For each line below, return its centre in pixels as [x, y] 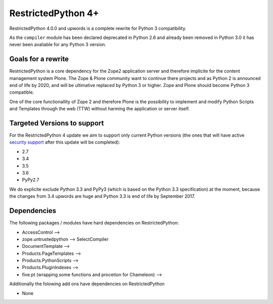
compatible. [22, 92]
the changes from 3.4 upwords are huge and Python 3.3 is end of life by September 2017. [102, 196]
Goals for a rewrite [39, 59]
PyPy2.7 [31, 180]
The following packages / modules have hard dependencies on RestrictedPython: [94, 223]
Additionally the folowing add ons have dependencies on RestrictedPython [87, 284]
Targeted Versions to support [57, 123]
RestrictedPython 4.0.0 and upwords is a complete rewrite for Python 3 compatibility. [98, 28]
